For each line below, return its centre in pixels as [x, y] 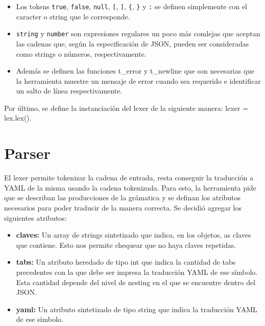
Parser [27, 153]
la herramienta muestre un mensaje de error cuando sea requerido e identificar [138, 80]
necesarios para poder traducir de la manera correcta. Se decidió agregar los [123, 207]
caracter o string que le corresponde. [73, 16]
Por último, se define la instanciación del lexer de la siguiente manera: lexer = [126, 108]
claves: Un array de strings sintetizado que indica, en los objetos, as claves [134, 235]
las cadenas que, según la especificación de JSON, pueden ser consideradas [132, 43]
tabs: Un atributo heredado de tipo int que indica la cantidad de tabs [126, 262]
